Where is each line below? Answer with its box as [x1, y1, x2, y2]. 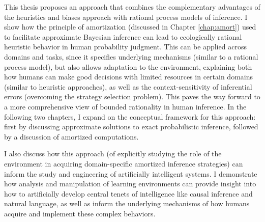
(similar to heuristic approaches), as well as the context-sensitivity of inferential [4, 81, 252, 92]
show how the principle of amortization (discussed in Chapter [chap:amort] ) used [4, 21, 256, 32]
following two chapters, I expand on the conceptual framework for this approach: [4, 111, 256, 122]
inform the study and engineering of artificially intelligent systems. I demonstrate [4, 168, 257, 179]
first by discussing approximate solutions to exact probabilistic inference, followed [4, 121, 258, 132]
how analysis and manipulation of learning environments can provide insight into [4, 178, 256, 189]
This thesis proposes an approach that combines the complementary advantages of [4, 2, 260, 12]
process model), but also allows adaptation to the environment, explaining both [4, 61, 252, 72]
